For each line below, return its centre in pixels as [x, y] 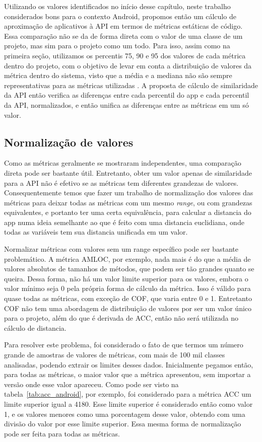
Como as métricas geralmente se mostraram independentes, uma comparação [123, 163]
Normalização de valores [69, 142]
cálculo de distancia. [35, 327]
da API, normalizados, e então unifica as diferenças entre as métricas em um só [126, 104]
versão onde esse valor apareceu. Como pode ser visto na [91, 384]
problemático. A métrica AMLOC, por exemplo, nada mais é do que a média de [127, 259]
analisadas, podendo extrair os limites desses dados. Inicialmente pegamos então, [129, 364]
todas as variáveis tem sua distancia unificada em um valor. [96, 232]
